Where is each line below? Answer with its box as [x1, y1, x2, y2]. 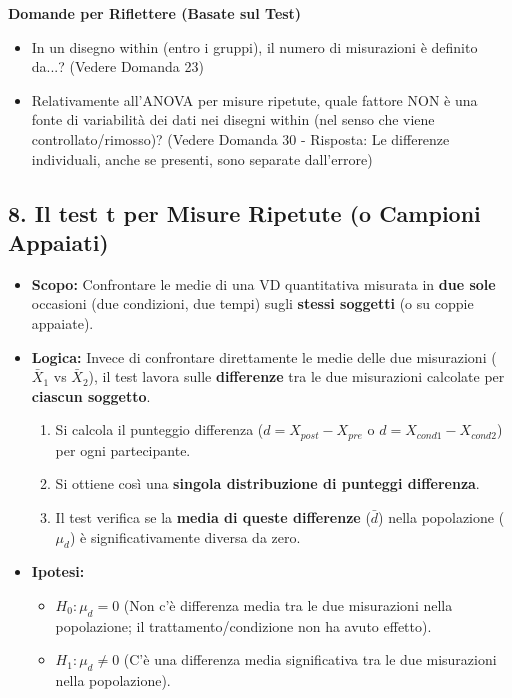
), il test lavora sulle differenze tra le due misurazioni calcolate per [88, 366, 505, 387]
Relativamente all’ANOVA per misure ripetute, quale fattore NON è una [31, 89, 478, 110]
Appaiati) [8, 226, 109, 257]
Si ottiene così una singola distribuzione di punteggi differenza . [55, 473, 480, 494]
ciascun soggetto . [31, 385, 151, 406]
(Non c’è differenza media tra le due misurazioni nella [123, 594, 453, 615]
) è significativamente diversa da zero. [69, 526, 301, 547]
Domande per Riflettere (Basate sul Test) [8, 3, 302, 23]
